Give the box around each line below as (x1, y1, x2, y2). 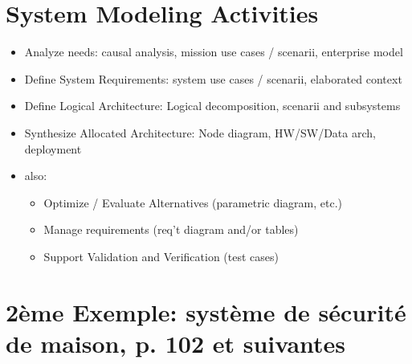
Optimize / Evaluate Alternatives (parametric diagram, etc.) (43, 194, 343, 211)
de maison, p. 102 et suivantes (6, 326, 346, 359)
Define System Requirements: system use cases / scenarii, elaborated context (24, 70, 402, 87)
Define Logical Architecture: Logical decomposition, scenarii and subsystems (24, 97, 401, 114)
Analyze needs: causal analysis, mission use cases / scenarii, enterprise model (24, 43, 403, 60)
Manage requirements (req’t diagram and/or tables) (43, 221, 299, 238)
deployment (24, 140, 82, 157)
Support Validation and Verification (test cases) (43, 247, 279, 264)
